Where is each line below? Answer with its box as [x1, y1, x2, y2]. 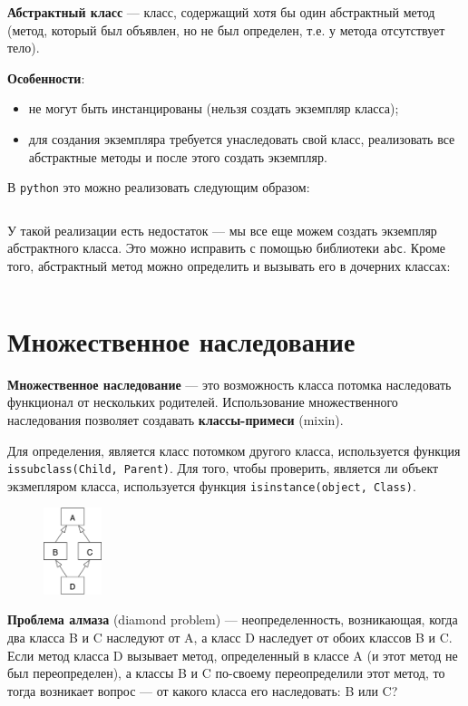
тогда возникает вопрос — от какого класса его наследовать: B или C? [7, 681, 398, 700]
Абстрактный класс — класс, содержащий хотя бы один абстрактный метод [7, 3, 435, 21]
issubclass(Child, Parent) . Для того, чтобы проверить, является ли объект [7, 459, 439, 478]
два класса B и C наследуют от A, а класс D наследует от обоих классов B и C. [7, 628, 453, 647]
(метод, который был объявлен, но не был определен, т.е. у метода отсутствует [7, 20, 445, 39]
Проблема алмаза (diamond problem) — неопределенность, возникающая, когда [7, 610, 458, 629]
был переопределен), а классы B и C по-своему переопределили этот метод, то [7, 663, 445, 682]
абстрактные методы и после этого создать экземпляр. [28, 147, 327, 166]
